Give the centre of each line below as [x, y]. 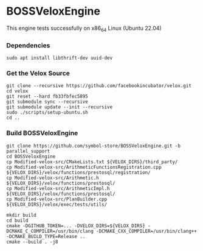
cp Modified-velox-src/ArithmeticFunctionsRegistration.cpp [84, 167]
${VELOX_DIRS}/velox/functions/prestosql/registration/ [78, 172]
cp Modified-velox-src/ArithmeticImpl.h [58, 188]
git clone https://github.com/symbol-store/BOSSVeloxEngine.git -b [94, 146]
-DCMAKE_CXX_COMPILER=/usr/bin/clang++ [147, 231]
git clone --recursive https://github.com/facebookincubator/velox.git [99, 86]
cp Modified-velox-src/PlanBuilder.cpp [57, 199]
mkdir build [21, 215]
